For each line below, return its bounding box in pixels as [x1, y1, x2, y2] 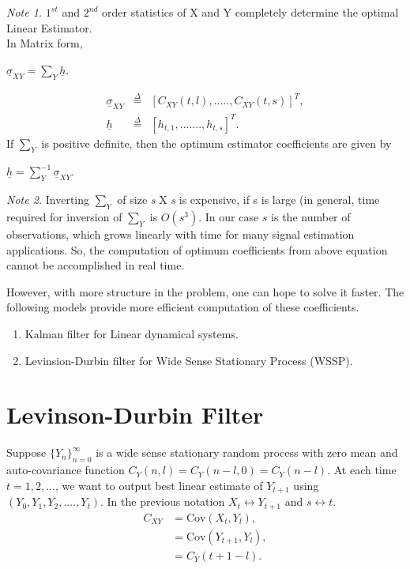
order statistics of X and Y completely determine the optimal [102, 4, 399, 20]
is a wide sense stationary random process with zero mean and [96, 444, 398, 461]
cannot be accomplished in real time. [6, 257, 185, 273]
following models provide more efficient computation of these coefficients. [6, 299, 359, 315]
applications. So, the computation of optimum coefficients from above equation [6, 241, 388, 258]
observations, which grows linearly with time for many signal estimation [6, 226, 355, 243]
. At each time [327, 462, 397, 478]
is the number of [271, 209, 351, 225]
